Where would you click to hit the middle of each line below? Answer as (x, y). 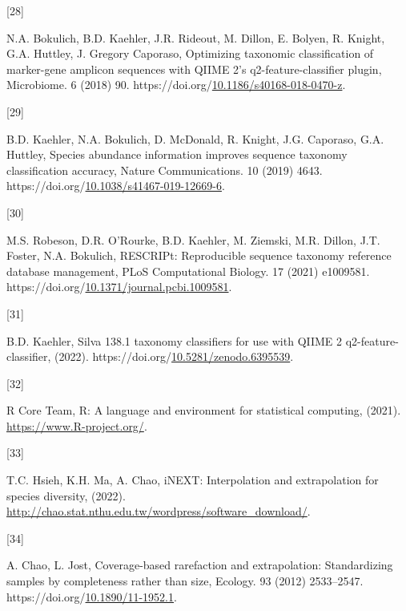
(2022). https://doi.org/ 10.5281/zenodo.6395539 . (174, 356)
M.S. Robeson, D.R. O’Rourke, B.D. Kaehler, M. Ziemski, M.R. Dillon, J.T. (193, 239)
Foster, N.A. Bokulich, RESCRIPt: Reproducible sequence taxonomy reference (199, 255)
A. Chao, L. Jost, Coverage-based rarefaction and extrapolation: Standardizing (200, 565)
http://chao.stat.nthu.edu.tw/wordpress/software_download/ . (159, 511)
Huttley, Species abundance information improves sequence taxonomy (177, 154)
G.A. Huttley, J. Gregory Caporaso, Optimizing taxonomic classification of (190, 53)
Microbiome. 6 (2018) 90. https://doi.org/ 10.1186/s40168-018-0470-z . (176, 85)
